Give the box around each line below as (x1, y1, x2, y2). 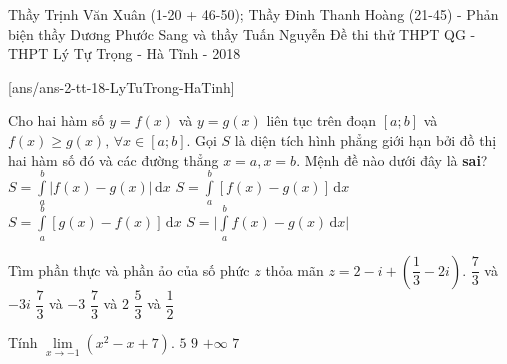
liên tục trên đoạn (266, 110, 377, 131)
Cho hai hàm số (8, 110, 105, 131)
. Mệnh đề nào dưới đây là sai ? (296, 149, 488, 170)
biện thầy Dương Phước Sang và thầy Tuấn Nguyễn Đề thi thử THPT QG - (8, 23, 476, 44)
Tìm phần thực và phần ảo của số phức (8, 259, 250, 280)
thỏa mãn (265, 259, 324, 280)
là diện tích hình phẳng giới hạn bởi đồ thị (234, 129, 497, 150)
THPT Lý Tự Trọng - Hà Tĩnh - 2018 (8, 43, 241, 64)
